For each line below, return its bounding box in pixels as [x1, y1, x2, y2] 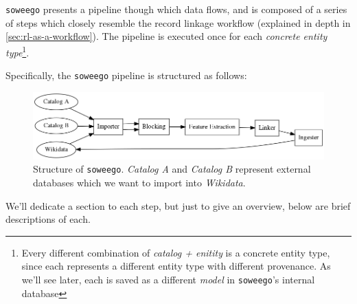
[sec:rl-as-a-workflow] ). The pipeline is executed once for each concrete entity [5, 29, 327, 43]
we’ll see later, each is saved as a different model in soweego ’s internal [21, 272, 315, 286]
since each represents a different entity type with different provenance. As [21, 259, 331, 273]
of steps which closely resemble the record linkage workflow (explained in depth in [5, 15, 351, 30]
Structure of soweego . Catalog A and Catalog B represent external [33, 162, 311, 176]
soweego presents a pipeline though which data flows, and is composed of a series [5, 2, 347, 16]
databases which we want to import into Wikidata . [33, 175, 246, 190]
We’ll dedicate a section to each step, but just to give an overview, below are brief [5, 198, 351, 213]
